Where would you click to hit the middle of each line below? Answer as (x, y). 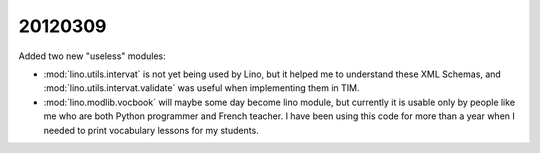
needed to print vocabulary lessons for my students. (151, 130)
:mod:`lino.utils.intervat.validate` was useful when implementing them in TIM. (201, 88)
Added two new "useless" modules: (92, 56)
